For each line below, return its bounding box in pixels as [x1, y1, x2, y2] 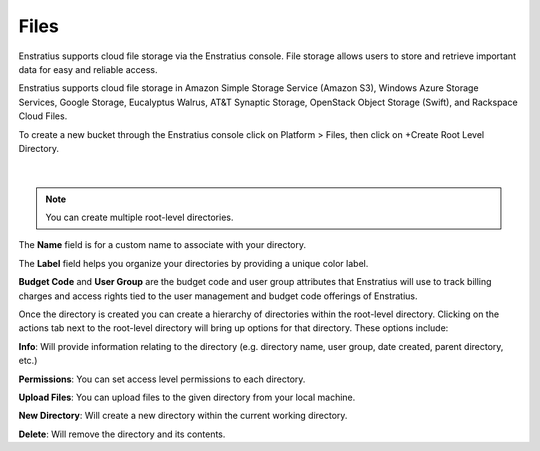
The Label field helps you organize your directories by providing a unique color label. [18, 257, 369, 269]
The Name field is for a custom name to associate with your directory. [18, 239, 307, 251]
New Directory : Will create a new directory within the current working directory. [18, 410, 348, 422]
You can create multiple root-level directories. [45, 211, 234, 224]
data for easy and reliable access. [18, 63, 158, 75]
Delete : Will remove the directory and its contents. [18, 428, 226, 440]
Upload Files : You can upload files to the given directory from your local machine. [18, 391, 356, 403]
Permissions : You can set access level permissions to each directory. [18, 373, 306, 385]
